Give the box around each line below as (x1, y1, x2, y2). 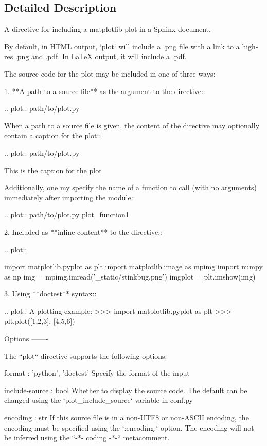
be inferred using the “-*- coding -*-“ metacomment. (4, 432, 170, 443)
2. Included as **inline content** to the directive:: (4, 226, 162, 237)
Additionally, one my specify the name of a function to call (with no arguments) (4, 182, 257, 193)
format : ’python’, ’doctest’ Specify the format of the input (4, 367, 190, 378)
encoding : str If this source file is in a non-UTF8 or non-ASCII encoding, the (4, 412, 249, 423)
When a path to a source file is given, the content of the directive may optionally (4, 120, 260, 131)
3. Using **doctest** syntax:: (4, 288, 97, 299)
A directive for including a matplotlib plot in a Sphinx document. (4, 24, 211, 34)
